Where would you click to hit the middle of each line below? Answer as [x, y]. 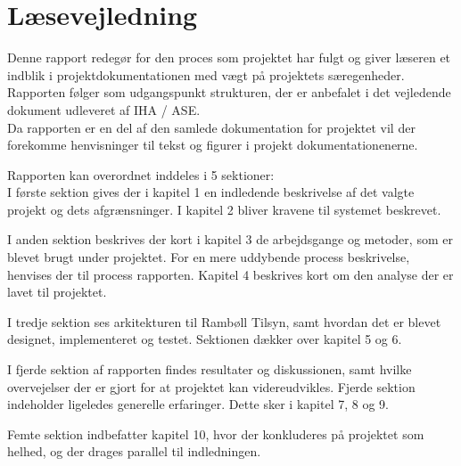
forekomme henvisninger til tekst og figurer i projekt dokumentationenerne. [213, 145]
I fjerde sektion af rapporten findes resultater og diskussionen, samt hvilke [210, 369]
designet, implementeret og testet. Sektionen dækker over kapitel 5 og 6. [205, 339]
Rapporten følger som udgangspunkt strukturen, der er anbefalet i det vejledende [229, 92]
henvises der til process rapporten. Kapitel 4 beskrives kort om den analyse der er [230, 274]
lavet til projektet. [57, 292]
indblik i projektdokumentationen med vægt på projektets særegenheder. [206, 74]
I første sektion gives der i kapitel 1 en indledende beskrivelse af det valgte [211, 192]
